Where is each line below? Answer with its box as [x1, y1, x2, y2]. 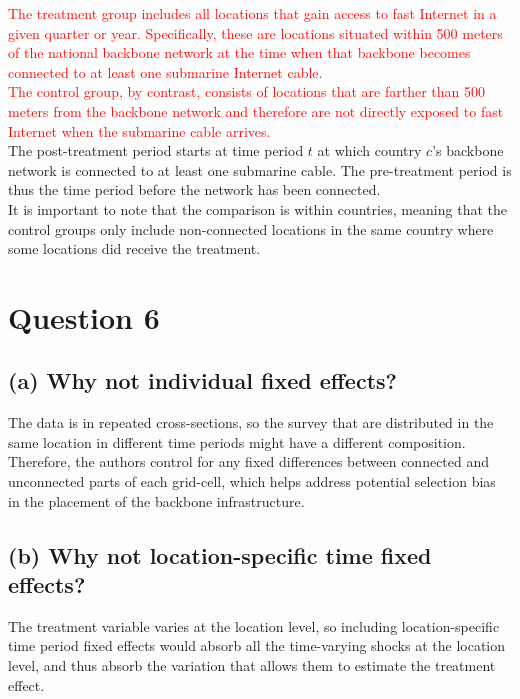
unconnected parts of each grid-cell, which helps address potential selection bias [8, 471, 496, 492]
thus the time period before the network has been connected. [8, 179, 381, 200]
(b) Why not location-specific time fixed [8, 539, 432, 570]
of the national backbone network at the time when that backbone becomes [8, 42, 471, 63]
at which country [317, 140, 422, 161]
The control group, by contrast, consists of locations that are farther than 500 [8, 81, 486, 102]
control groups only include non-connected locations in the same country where [8, 218, 494, 239]
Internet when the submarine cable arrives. [8, 120, 271, 141]
